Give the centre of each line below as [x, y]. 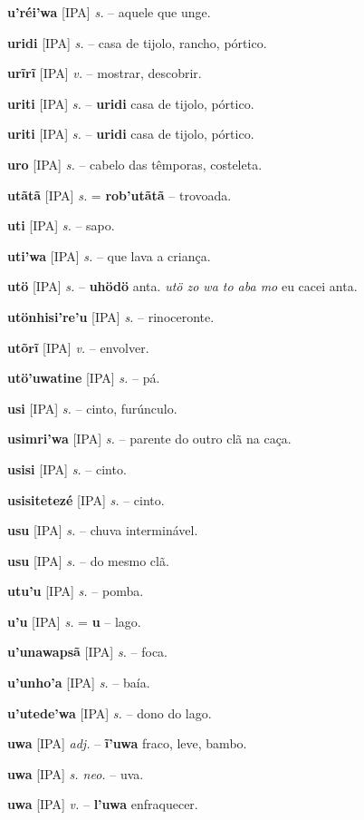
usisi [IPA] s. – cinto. [67, 469]
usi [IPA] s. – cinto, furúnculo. [92, 408]
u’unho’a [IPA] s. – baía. [79, 683]
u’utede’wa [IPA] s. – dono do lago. [110, 713]
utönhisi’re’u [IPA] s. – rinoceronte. [111, 316]
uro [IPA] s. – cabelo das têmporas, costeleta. [135, 164]
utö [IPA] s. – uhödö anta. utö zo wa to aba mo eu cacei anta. [182, 286]
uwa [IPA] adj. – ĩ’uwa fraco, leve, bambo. [127, 743]
